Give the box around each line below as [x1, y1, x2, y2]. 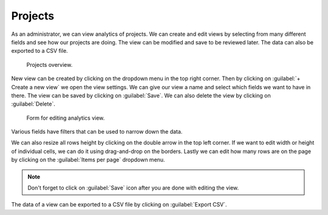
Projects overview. [26, 61, 73, 68]
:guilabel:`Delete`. [11, 100, 56, 107]
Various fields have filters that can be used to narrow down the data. [11, 128, 183, 135]
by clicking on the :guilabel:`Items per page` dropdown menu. [11, 156, 165, 163]
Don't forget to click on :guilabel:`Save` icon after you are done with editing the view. [27, 184, 239, 191]
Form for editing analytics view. [26, 114, 105, 121]
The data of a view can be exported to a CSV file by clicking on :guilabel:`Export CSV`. [11, 201, 227, 208]
